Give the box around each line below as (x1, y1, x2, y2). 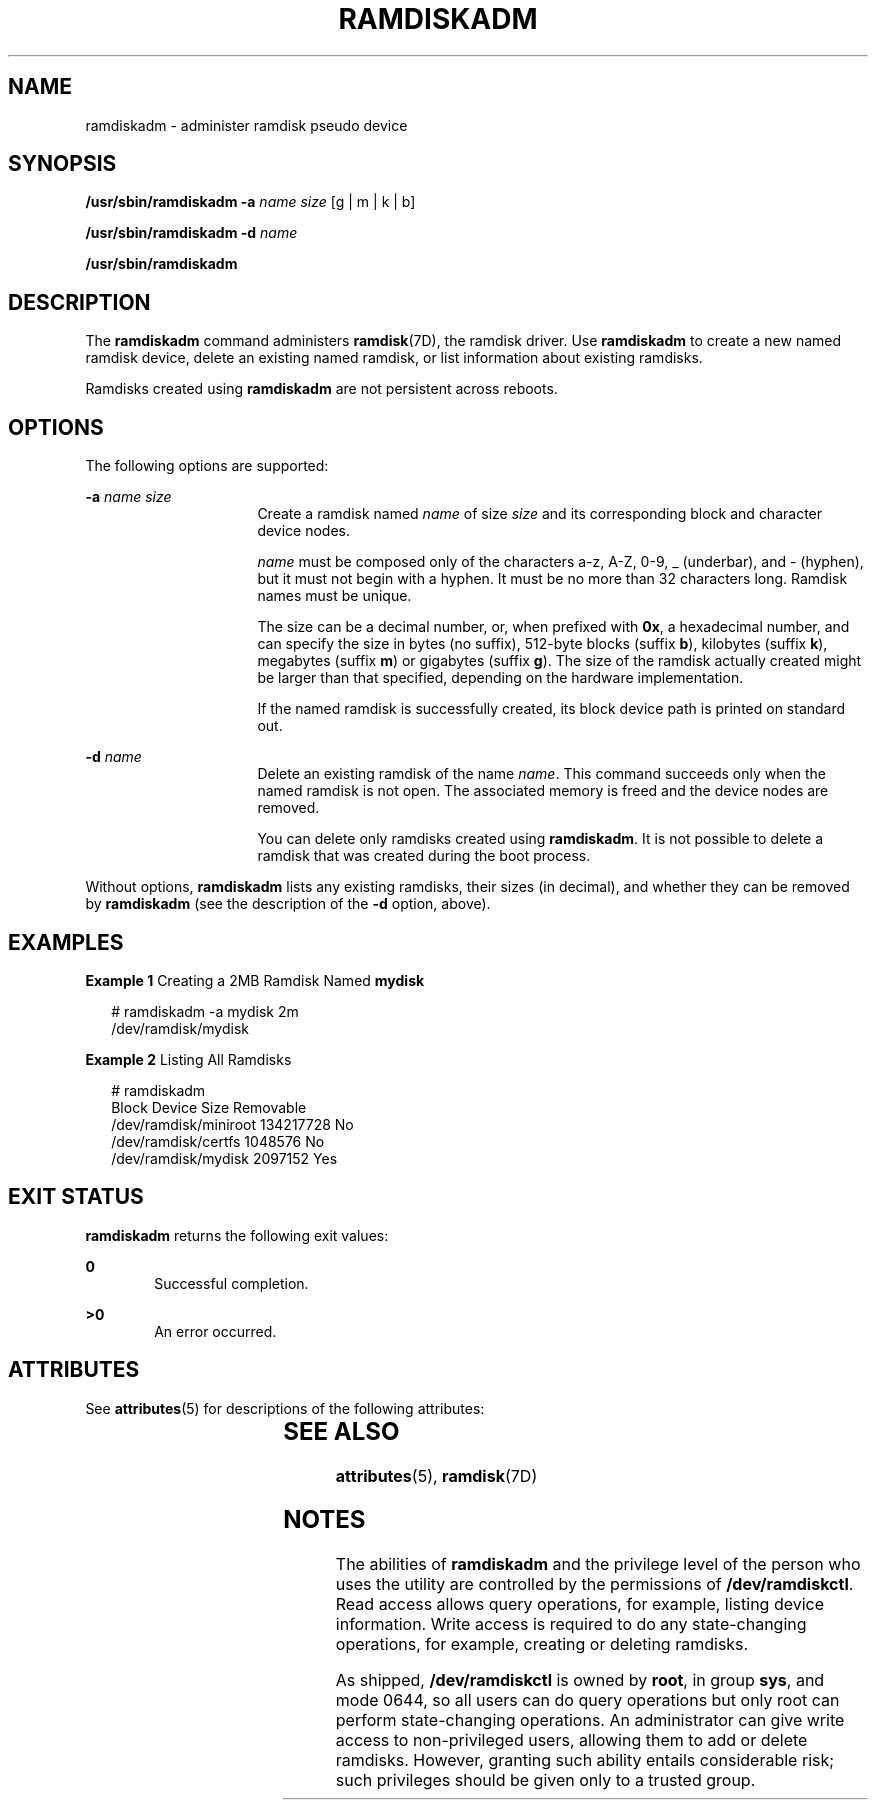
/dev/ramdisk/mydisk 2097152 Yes (111, 1149, 338, 1167)
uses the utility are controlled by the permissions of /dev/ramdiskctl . (335, 1574, 854, 1595)
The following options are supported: (85, 457, 329, 475)
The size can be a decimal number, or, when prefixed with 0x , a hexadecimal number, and (257, 618, 850, 636)
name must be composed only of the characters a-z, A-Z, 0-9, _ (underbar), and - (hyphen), (257, 553, 864, 571)
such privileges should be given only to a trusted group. (335, 1770, 756, 1791)
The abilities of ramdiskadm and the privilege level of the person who (335, 1554, 861, 1575)
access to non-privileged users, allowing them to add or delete (335, 1730, 808, 1751)
